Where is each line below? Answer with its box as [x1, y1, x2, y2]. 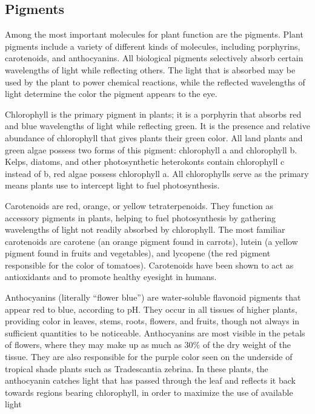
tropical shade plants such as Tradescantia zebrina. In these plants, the [5, 362, 268, 375]
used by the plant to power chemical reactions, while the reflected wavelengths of [5, 75, 305, 88]
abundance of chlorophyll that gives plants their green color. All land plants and [5, 131, 303, 144]
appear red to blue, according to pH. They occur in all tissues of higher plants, [5, 302, 297, 315]
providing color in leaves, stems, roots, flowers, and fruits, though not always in [5, 315, 300, 327]
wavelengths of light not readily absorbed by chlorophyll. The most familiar [5, 223, 285, 236]
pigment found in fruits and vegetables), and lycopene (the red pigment [5, 247, 271, 259]
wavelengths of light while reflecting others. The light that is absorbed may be [5, 63, 296, 76]
